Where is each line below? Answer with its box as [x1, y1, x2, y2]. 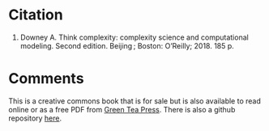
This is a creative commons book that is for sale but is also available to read [8, 95, 262, 106]
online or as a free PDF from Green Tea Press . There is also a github [8, 104, 236, 114]
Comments [8, 70, 84, 88]
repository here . [8, 113, 62, 123]
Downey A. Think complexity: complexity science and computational [19, 32, 249, 42]
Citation [8, 6, 63, 24]
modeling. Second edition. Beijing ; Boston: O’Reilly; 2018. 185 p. [19, 40, 235, 50]
